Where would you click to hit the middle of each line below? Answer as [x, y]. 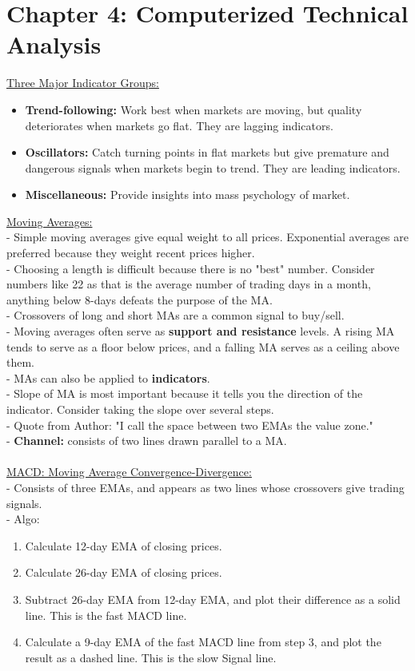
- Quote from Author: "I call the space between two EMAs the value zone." [190, 425]
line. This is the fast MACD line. [106, 615]
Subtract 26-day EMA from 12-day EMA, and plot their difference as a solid [213, 599]
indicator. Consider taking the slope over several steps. [140, 409]
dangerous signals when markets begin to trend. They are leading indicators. [213, 167]
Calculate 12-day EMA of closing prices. [124, 545]
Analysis [54, 44]
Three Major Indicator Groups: [83, 83]
